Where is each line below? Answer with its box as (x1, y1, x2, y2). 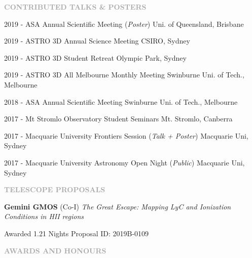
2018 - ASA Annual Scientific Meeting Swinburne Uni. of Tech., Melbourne (4, 96, 238, 107)
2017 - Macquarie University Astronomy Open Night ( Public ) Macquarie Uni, (4, 157, 245, 167)
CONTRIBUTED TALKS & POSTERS (4, 2, 147, 12)
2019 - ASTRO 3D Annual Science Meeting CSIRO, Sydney (4, 35, 190, 46)
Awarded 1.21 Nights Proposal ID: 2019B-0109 (4, 228, 149, 238)
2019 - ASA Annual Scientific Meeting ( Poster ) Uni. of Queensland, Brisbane (4, 18, 244, 29)
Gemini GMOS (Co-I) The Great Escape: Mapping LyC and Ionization (4, 201, 231, 211)
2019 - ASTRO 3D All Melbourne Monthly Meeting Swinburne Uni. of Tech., (4, 69, 244, 80)
